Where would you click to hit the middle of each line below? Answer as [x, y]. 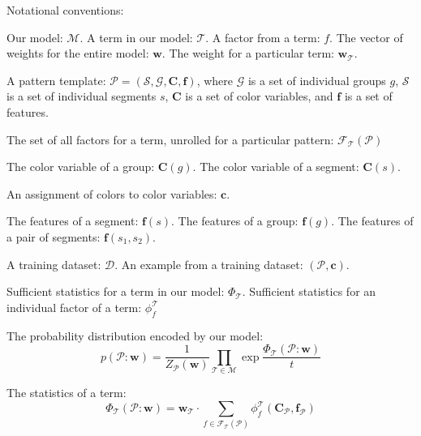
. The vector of [366, 37]
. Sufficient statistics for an [309, 291]
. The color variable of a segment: [276, 167]
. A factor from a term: [263, 37]
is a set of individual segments [82, 96]
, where [215, 80]
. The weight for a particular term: [248, 53]
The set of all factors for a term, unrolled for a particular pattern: [170, 139]
